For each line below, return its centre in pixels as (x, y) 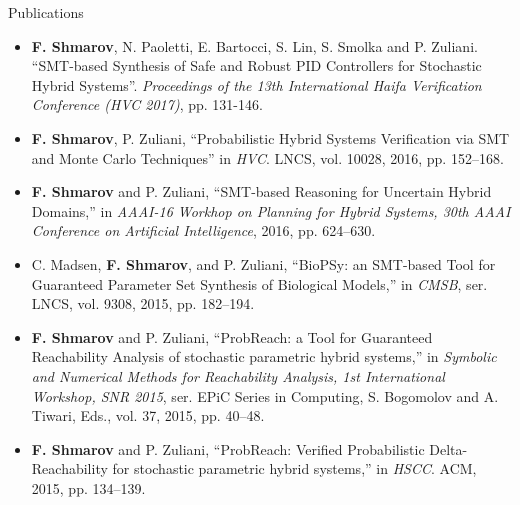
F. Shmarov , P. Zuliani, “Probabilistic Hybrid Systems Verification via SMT (270, 137)
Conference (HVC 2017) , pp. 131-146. (147, 104)
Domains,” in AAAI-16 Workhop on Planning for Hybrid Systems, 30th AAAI (271, 210)
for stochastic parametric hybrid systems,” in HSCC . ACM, (294, 468)
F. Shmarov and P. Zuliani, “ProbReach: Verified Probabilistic (228, 448)
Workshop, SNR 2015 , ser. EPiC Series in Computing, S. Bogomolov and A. (265, 395)
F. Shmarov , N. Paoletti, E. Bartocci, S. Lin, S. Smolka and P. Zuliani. (254, 45)
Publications (46, 12)
